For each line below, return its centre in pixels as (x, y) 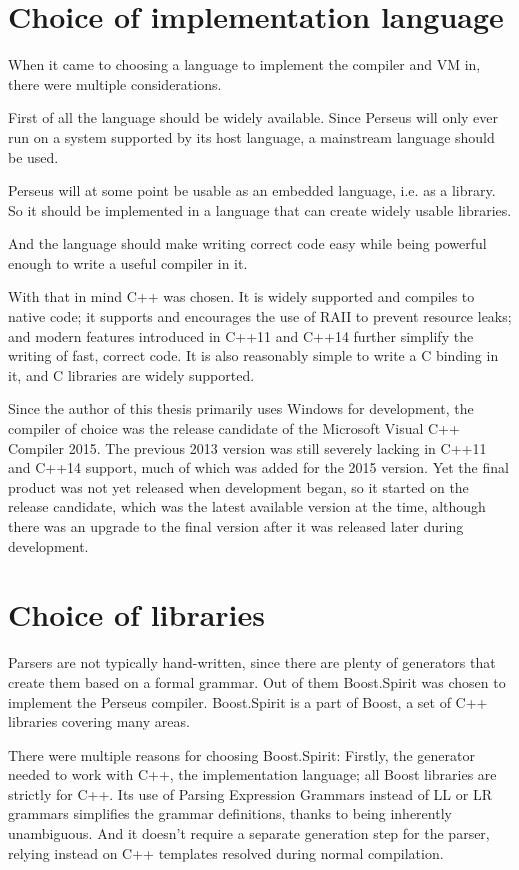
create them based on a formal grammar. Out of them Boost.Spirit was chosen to (257, 681)
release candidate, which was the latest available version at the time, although (247, 506)
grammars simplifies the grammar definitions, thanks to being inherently (230, 813)
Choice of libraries (136, 614)
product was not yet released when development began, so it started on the (238, 486)
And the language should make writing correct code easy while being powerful (247, 243)
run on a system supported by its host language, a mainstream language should (251, 136)
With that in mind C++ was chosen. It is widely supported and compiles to (241, 296)
